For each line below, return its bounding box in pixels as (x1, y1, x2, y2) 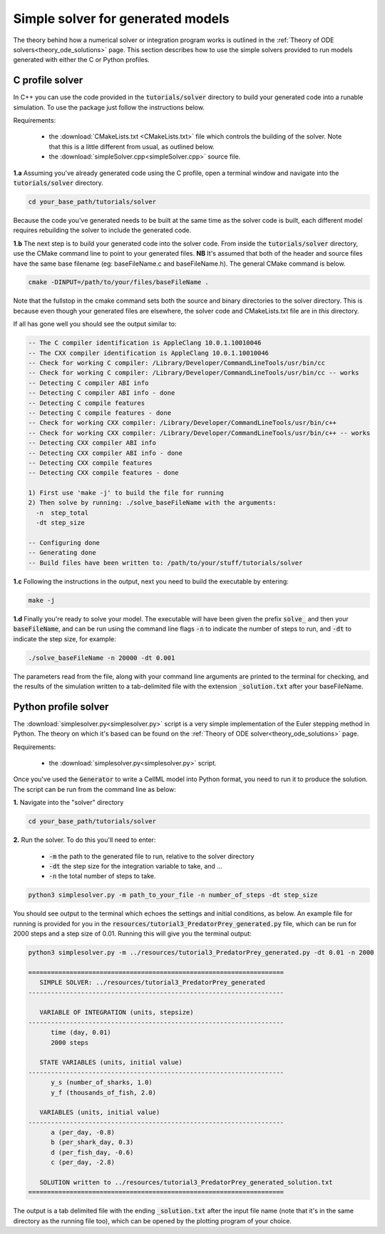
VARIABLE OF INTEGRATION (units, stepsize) (39, 1008, 194, 1017)
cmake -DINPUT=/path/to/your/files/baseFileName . (28, 279, 210, 286)
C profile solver (13, 74, 83, 86)
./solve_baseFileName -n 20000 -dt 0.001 (28, 653, 175, 662)
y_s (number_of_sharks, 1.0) (51, 1078, 153, 1087)
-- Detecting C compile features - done (28, 408, 171, 417)
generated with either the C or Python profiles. (13, 56, 150, 64)
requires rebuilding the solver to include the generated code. (13, 226, 192, 235)
